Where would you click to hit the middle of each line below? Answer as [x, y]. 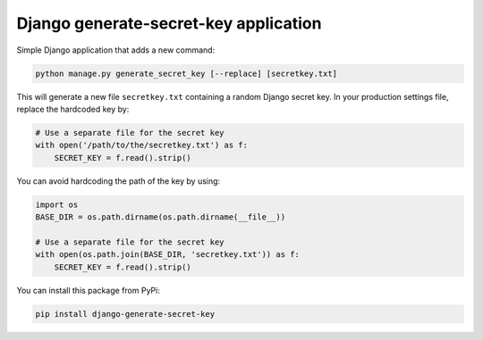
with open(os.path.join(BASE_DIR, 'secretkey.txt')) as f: [167, 255]
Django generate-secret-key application [169, 23]
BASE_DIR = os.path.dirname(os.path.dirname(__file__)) [161, 217]
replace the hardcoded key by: [73, 109]
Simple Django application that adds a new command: [116, 50]
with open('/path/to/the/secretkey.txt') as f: [141, 145]
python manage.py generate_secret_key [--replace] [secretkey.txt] [186, 73]
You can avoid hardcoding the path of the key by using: [119, 181]
